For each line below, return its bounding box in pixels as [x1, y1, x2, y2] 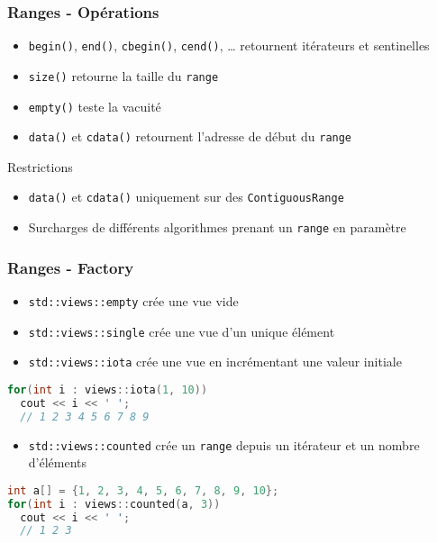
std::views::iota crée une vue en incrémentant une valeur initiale [28, 352, 402, 371]
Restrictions [7, 157, 73, 176]
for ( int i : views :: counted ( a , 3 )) [7, 497, 221, 511]
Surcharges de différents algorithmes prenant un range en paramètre [28, 218, 406, 237]
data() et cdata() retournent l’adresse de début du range [28, 127, 352, 146]
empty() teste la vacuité [28, 96, 161, 115]
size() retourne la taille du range [28, 66, 219, 85]
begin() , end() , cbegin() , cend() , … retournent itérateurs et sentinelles [28, 36, 430, 55]
